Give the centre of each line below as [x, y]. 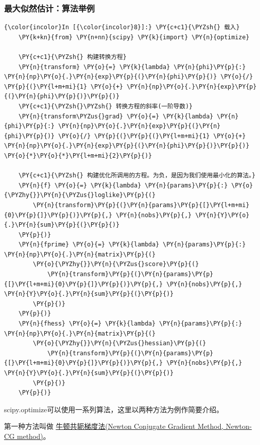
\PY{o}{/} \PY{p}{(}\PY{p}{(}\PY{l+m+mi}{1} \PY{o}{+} [152, 136]
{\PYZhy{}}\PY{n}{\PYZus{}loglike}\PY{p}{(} [80, 195]
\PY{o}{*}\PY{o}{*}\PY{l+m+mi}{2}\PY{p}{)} [78, 155]
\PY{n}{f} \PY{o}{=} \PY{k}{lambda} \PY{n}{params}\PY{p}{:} [123, 185]
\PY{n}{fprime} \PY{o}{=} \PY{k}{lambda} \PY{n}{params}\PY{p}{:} [132, 245]
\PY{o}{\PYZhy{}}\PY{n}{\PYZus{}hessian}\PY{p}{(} [119, 343]
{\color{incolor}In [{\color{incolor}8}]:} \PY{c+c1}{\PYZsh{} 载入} [122, 27]
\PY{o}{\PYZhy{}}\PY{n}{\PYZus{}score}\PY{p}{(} [116, 264]
